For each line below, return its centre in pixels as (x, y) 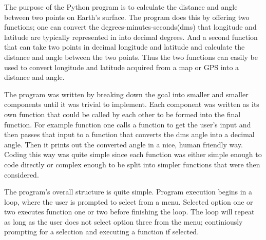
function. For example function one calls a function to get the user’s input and (128, 124)
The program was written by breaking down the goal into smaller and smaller (126, 94)
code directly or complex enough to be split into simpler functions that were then (132, 164)
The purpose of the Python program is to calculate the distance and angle (121, 7)
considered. (22, 174)
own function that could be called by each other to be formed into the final (122, 114)
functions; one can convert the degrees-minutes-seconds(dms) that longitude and (130, 27)
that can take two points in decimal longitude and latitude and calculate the (125, 47)
